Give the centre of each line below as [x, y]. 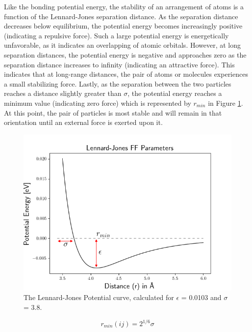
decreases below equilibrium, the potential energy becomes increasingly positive [123, 26]
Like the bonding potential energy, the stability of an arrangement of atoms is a [124, 6]
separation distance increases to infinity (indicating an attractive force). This [119, 64]
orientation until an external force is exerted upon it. [83, 122]
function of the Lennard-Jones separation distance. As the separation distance [121, 16]
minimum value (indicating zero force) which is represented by [98, 103]
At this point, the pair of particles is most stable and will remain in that [113, 112]
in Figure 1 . [226, 103]
